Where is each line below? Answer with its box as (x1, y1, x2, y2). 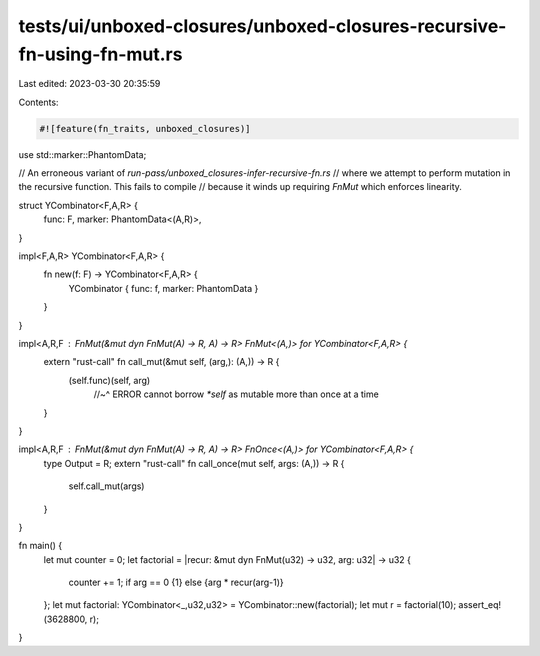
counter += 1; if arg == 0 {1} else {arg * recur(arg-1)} (68, 576, 284, 589)
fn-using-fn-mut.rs (18, 43, 183, 65)
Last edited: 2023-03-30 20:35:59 (18, 78, 161, 90)
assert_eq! (458, 599, 502, 611)
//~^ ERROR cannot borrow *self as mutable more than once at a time (93, 388, 379, 400)
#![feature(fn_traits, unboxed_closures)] (39, 123, 251, 134)
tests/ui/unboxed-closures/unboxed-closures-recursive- (18, 15, 507, 37)
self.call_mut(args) (68, 480, 145, 492)
